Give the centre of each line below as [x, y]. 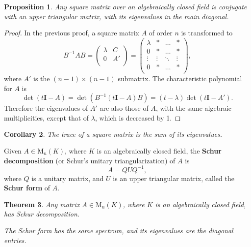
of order [161, 33]
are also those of [124, 108]
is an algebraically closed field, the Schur [159, 150]
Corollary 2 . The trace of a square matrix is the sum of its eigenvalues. [113, 134]
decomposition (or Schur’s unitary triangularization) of [90, 160]
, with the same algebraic [194, 108]
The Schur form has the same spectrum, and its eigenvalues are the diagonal [119, 231]
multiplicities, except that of [47, 117]
